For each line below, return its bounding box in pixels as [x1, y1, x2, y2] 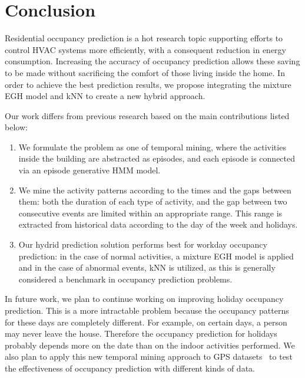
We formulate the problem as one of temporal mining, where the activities [18, 140, 286, 153]
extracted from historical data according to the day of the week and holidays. [18, 218, 298, 231]
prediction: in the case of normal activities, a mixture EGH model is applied [18, 249, 294, 262]
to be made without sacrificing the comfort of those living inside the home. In [5, 66, 285, 78]
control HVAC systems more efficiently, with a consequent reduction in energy [5, 43, 286, 55]
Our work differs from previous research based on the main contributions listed [5, 109, 290, 121]
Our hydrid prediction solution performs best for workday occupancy [18, 238, 267, 251]
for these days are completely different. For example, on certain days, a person [5, 315, 287, 328]
